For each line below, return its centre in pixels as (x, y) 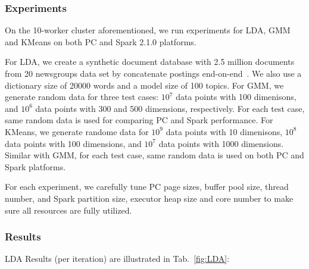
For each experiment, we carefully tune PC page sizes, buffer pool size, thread (147, 187)
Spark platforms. (35, 166)
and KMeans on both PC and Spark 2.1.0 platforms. (101, 41)
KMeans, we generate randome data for (77, 131)
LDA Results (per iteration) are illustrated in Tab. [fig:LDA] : (117, 259)
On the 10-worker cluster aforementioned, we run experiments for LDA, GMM (148, 30)
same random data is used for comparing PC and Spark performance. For (139, 120)
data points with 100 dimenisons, (236, 97)
